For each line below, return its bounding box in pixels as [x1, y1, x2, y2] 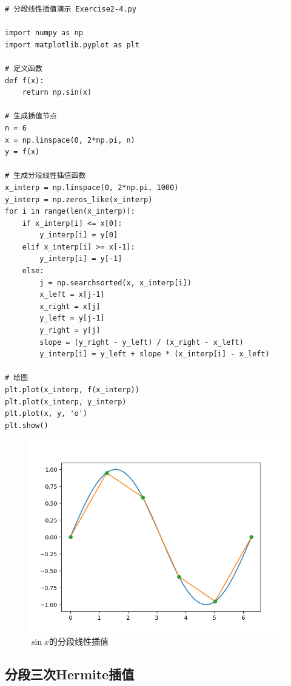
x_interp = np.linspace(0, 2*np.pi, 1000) [5, 183, 179, 192]
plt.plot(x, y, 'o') [5, 409, 88, 418]
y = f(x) [5, 148, 40, 157]
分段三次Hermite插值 [5, 664, 135, 683]
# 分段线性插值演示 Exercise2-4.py [5, 5, 136, 13]
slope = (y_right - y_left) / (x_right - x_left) [39, 338, 244, 347]
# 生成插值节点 [5, 112, 57, 121]
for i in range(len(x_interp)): [5, 207, 135, 216]
